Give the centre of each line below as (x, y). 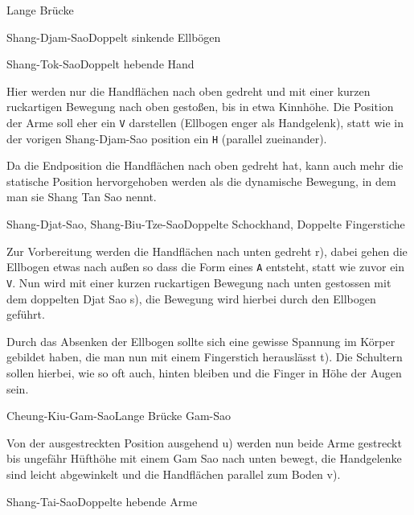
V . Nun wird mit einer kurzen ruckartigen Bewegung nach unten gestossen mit (199, 282)
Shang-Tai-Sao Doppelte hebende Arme (102, 501)
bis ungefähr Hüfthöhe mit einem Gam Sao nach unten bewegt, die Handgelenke (204, 458)
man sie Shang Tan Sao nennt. (82, 197)
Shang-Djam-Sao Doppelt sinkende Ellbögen (114, 37)
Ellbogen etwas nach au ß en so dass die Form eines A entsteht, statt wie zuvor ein (206, 267)
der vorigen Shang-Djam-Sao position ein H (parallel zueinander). (167, 138)
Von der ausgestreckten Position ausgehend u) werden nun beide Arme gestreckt (204, 442)
